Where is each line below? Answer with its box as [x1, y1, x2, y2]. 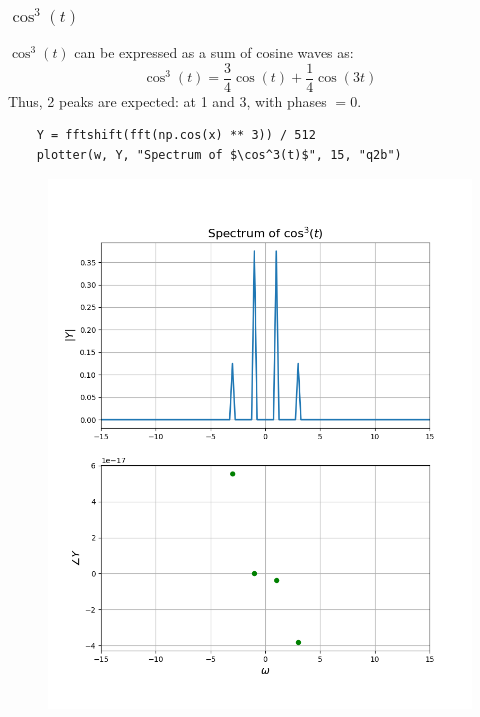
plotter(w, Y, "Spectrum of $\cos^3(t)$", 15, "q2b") [36, 148, 402, 163]
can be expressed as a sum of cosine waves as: [74, 42, 354, 63]
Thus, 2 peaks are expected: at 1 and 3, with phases [8, 90, 327, 111]
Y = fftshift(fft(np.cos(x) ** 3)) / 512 [36, 128, 316, 143]
